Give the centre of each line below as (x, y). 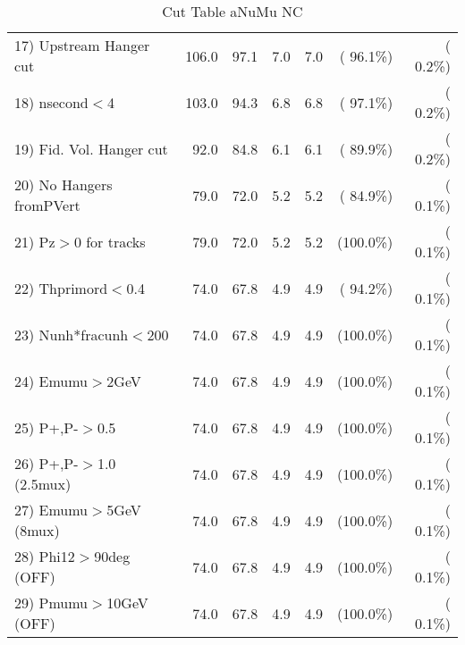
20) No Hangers (63, 184)
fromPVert (47, 205)
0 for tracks (110, 241)
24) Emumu (51, 381)
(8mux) (37, 530)
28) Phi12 (45, 556)
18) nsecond (51, 102)
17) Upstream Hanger (82, 45)
